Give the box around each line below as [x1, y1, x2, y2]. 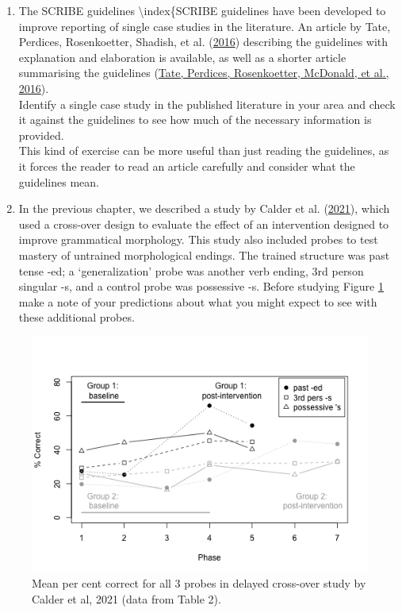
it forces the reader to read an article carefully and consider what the [18, 157, 355, 174]
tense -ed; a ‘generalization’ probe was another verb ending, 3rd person [18, 262, 364, 279]
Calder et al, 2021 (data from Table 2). [32, 590, 221, 607]
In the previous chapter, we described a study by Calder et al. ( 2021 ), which [18, 200, 390, 217]
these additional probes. [18, 309, 135, 326]
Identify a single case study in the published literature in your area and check [18, 95, 396, 112]
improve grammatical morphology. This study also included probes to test [18, 231, 378, 248]
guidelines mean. [18, 173, 99, 190]
